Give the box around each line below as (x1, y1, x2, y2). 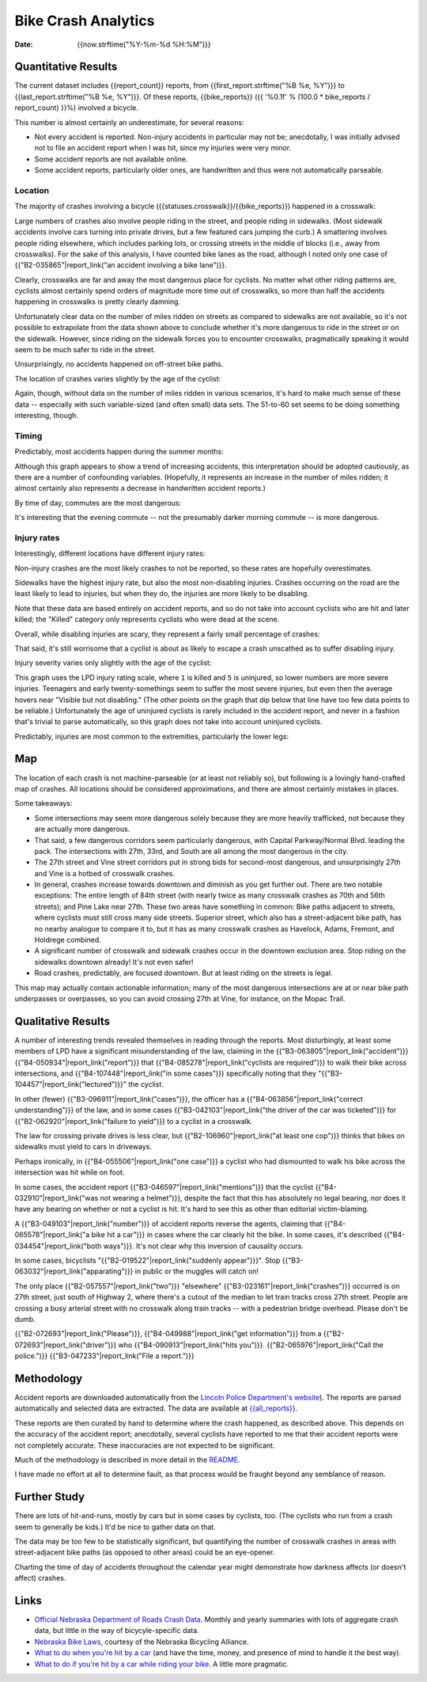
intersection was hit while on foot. (14, 1168, 125, 1177)
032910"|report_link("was (14, 1193, 99, 1202)
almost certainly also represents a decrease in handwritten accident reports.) (14, 484, 266, 493)
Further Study (14, 1490, 85, 1504)
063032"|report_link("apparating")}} (14, 1266, 134, 1276)
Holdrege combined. (34, 935, 102, 945)
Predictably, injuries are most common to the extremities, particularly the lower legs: (14, 731, 289, 741)
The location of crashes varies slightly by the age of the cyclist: (14, 374, 221, 383)
